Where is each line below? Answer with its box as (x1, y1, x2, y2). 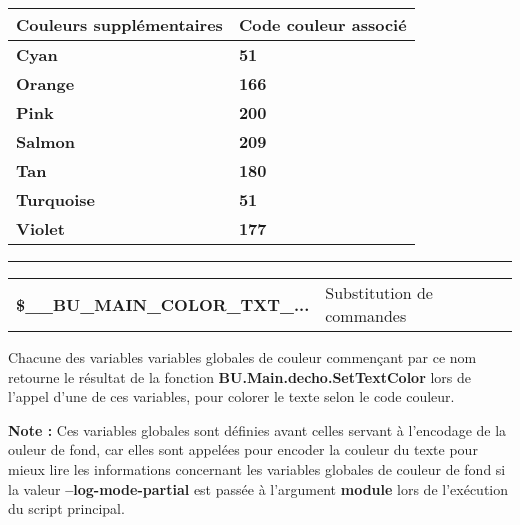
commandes (325, 304, 407, 327)
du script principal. (8, 498, 125, 519)
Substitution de (325, 281, 433, 304)
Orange (16, 72, 75, 95)
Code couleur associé (238, 13, 407, 36)
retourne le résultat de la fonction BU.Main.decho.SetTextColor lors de (8, 366, 472, 387)
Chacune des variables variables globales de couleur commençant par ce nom (8, 347, 477, 367)
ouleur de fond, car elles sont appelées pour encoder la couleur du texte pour (8, 439, 478, 460)
